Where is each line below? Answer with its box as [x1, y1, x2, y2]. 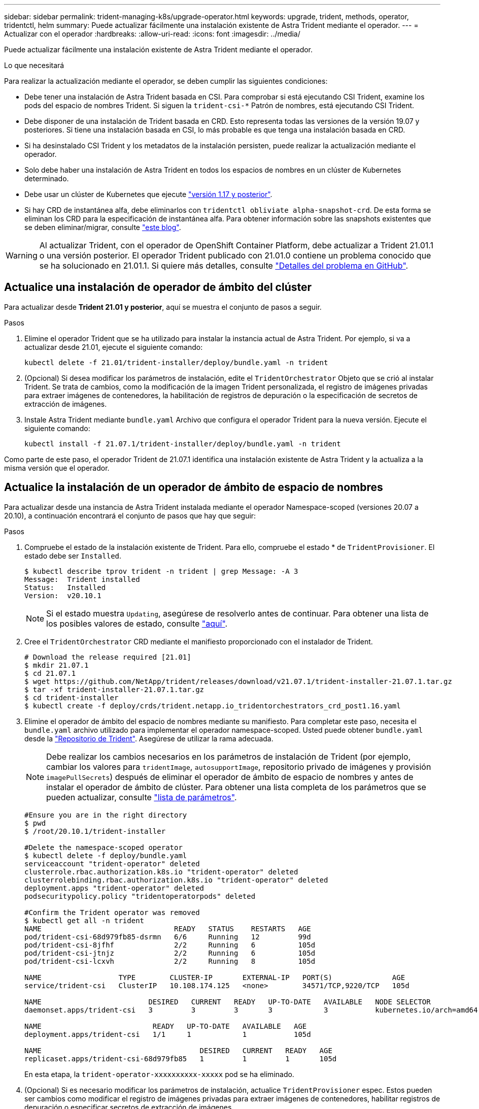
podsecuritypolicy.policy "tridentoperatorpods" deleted [24, 892, 256, 900]
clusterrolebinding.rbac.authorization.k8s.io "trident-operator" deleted [24, 875, 328, 884]
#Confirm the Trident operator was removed [24, 908, 200, 917]
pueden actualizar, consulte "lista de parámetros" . [46, 792, 237, 802]
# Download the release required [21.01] [24, 653, 191, 661]
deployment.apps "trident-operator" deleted [24, 884, 204, 892]
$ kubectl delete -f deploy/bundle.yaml [24, 851, 187, 860]
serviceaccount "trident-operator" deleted [24, 859, 200, 868]
